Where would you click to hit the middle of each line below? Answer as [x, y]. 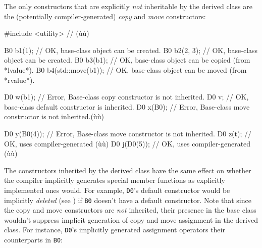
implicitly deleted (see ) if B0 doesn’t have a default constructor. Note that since [128, 200]
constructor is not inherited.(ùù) [54, 116]
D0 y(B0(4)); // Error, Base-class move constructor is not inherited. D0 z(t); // [128, 133]
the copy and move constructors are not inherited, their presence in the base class [130, 210]
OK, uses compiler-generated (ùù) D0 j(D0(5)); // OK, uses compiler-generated [127, 143]
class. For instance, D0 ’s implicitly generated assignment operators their [115, 230]
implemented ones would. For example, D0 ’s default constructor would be [117, 190]
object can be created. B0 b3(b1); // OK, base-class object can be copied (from [127, 60]
